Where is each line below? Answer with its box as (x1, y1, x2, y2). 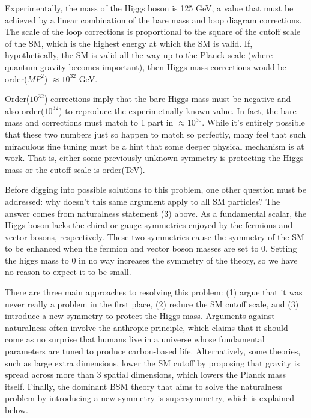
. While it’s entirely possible (202, 116, 305, 129)
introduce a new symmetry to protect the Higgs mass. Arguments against (5, 309, 275, 322)
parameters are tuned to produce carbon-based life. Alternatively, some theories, (5, 345, 301, 357)
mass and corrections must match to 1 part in (5, 116, 174, 129)
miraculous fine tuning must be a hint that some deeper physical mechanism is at (5, 139, 304, 152)
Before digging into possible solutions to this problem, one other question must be (5, 183, 307, 196)
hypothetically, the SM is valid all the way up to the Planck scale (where (5, 49, 273, 61)
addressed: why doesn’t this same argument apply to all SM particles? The (5, 195, 280, 207)
